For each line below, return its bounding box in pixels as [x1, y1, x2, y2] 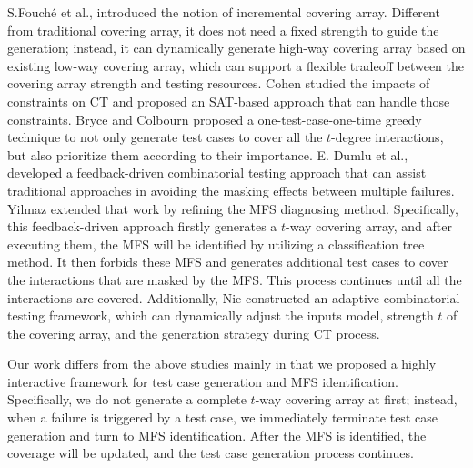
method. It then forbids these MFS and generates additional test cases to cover [7, 252, 448, 271]
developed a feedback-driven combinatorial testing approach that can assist [7, 163, 427, 182]
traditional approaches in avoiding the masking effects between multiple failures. [7, 180, 455, 199]
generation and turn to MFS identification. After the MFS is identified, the [7, 425, 427, 444]
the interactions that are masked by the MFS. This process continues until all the [7, 270, 462, 289]
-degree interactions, [331, 127, 444, 147]
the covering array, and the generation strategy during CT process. [7, 323, 380, 342]
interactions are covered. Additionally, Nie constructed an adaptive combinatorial [7, 288, 460, 307]
